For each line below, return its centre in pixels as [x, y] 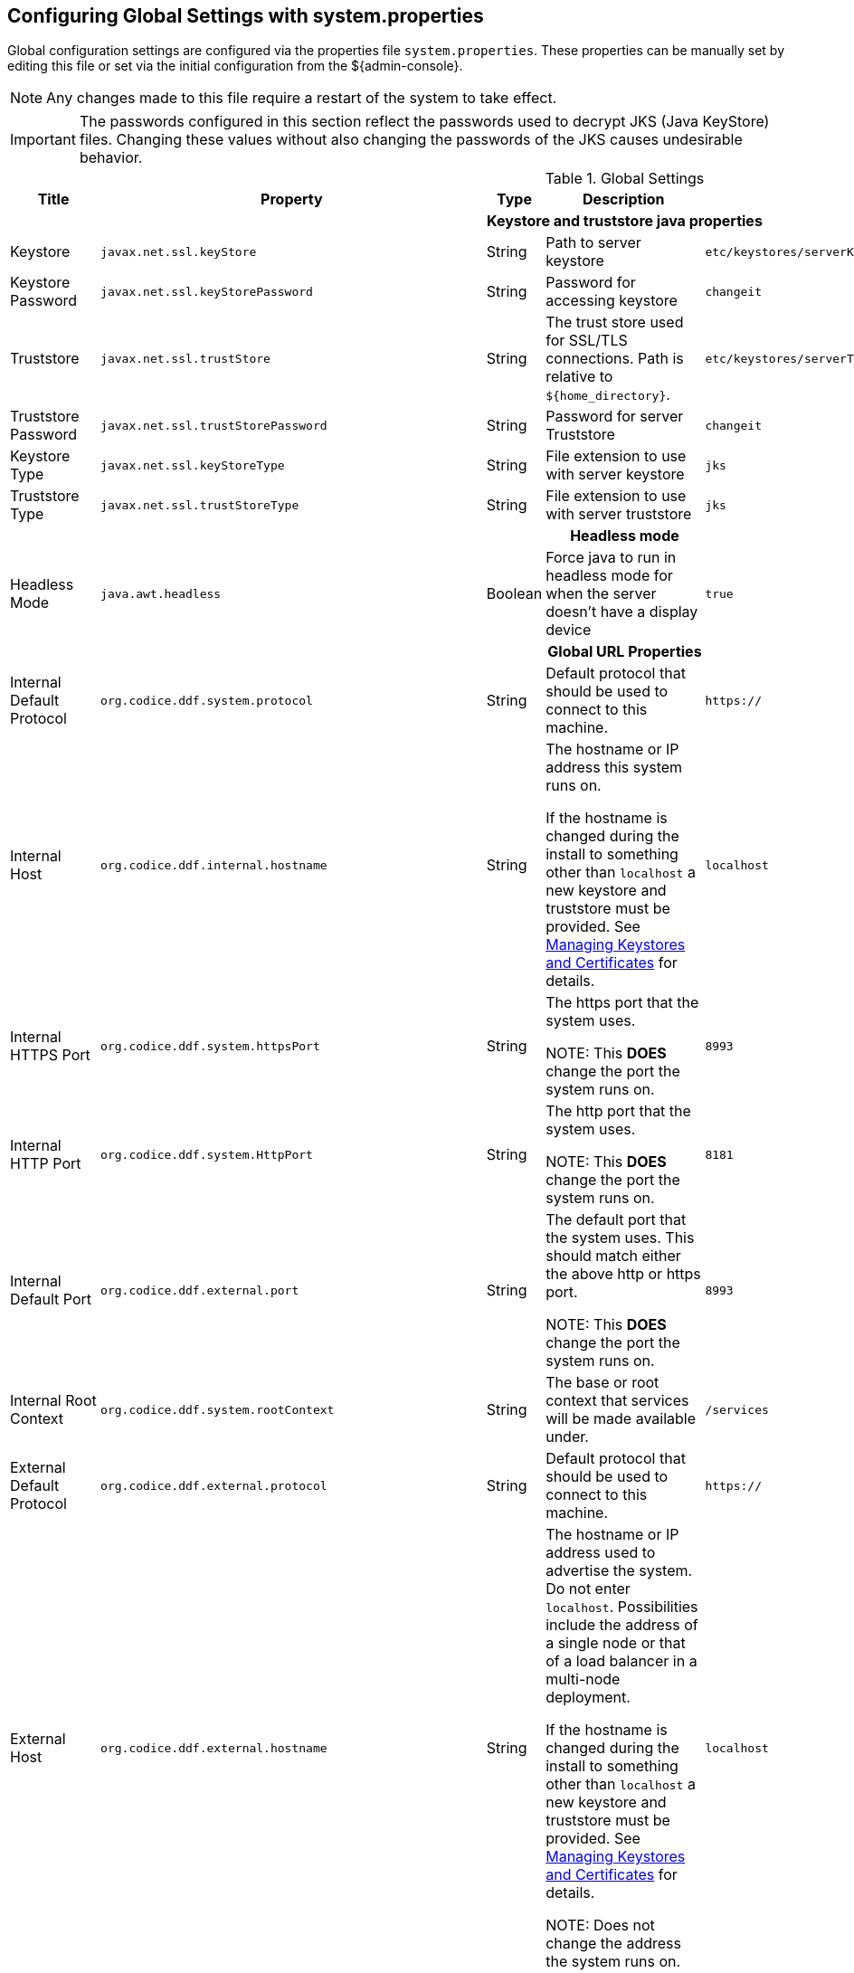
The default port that [616, 1220]
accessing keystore [612, 301]
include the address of [622, 1625]
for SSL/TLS [587, 341]
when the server [601, 594]
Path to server [593, 243]
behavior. [111, 158]
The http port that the [618, 1111]
